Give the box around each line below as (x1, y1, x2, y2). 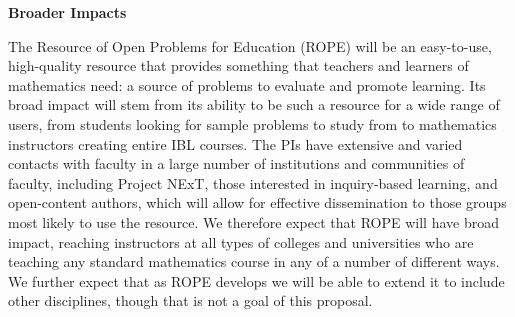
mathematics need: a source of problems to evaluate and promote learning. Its (8, 74, 486, 95)
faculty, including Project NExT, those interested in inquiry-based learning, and (8, 172, 498, 193)
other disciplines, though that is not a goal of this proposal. (8, 290, 373, 311)
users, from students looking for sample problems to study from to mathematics (8, 113, 497, 134)
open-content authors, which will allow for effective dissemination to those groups (8, 192, 507, 213)
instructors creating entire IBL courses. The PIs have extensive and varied (8, 133, 463, 154)
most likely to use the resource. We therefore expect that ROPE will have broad (8, 211, 499, 232)
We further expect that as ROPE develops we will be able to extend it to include (8, 270, 505, 291)
